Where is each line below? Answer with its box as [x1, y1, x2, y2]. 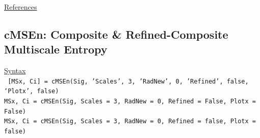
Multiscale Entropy [4, 41, 108, 57]
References [4, 2, 37, 12]
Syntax [4, 65, 26, 76]
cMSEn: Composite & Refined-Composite [4, 26, 228, 42]
